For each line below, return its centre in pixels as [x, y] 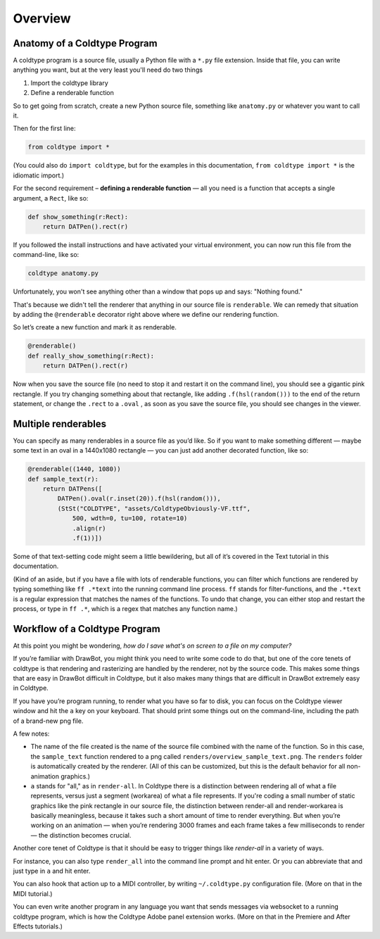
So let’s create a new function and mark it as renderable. [95, 327]
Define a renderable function [72, 93]
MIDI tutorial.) [33, 893]
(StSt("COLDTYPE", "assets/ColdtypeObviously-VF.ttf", [154, 508]
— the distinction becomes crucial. [81, 835]
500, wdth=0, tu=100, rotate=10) [130, 518]
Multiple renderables [60, 423]
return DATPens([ [72, 489]
